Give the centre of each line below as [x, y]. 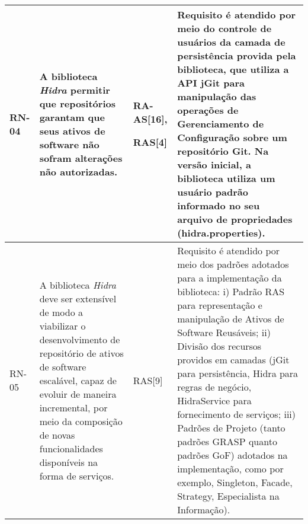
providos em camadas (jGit [233, 360]
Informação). [204, 509]
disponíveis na [69, 462]
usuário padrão [213, 192]
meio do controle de [224, 28]
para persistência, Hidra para [238, 373]
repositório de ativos [81, 353]
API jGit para [211, 83]
